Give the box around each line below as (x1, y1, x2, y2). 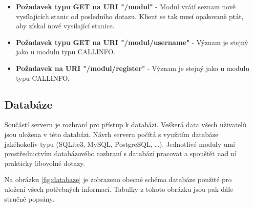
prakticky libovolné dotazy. (4, 158, 85, 168)
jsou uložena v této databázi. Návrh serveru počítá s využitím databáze (4, 129, 218, 139)
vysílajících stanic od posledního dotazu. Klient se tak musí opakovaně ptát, (16, 11, 244, 21)
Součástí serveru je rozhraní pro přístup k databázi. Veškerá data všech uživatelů (4, 119, 247, 130)
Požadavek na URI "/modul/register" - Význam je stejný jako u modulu (16, 63, 250, 73)
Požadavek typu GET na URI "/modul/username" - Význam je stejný (16, 37, 248, 47)
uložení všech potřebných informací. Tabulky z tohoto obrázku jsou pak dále (4, 184, 233, 194)
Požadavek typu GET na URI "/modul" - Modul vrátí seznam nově (16, 1, 236, 11)
